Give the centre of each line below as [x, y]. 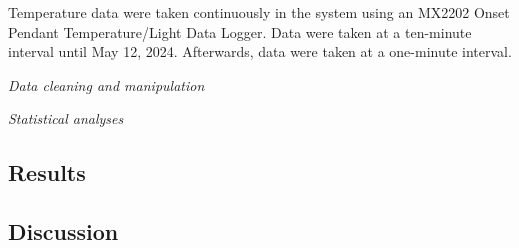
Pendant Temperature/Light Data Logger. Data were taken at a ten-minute [240, 31]
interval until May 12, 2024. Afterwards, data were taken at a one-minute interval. [260, 51]
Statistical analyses [66, 118]
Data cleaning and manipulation [106, 84]
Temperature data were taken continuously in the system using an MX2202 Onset [259, 12]
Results [47, 172]
